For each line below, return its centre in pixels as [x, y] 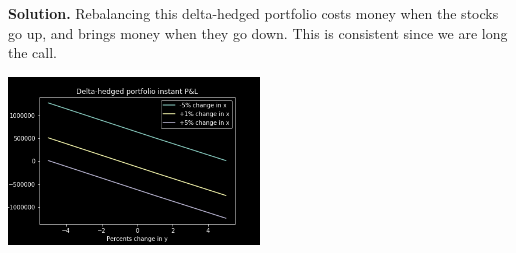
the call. [32, 52]
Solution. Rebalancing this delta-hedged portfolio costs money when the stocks [253, 13]
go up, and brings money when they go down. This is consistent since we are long [258, 32]
